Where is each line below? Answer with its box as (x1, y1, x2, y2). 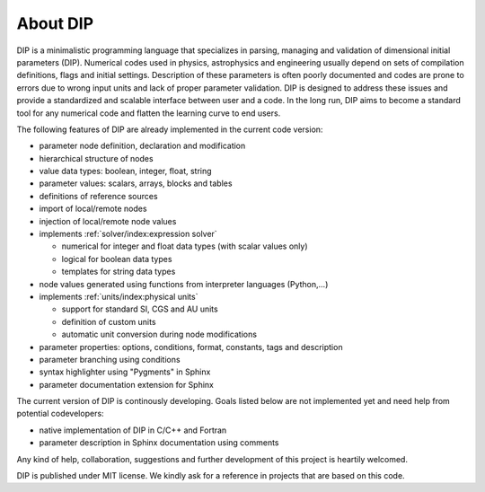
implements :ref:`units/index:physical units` (39, 291, 198, 302)
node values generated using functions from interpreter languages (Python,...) (39, 278, 329, 289)
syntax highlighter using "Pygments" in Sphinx (39, 366, 211, 377)
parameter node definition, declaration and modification (39, 140, 246, 152)
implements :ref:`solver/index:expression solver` (39, 229, 217, 240)
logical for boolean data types (61, 253, 172, 264)
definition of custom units (61, 316, 156, 327)
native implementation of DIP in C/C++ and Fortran (39, 425, 227, 435)
